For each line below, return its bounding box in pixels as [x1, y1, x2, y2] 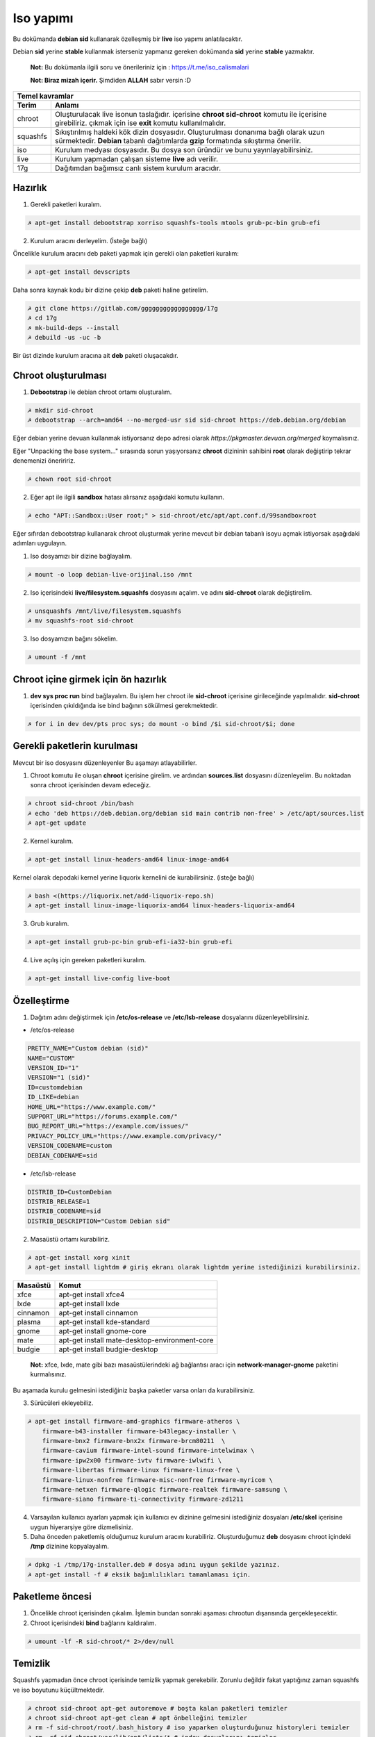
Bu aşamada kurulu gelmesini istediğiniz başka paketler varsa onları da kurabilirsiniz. [12, 1386, 256, 1394]
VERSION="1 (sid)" [27, 1073, 90, 1082]
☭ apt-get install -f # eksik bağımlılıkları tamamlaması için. [27, 1570, 251, 1579]
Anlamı [54, 101, 79, 110]
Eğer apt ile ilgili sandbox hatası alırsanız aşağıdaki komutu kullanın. [30, 493, 225, 502]
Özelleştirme [12, 994, 69, 1007]
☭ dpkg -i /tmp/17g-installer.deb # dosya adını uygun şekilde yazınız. [27, 1561, 281, 1569]
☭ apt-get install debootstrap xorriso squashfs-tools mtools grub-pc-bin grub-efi [27, 219, 321, 227]
